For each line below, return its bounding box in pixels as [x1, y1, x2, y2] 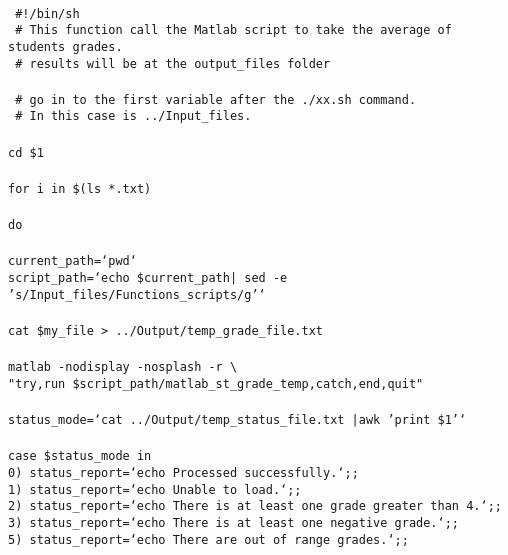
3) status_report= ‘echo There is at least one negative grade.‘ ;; [8, 516, 460, 531]
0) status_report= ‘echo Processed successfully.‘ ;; [8, 466, 359, 481]
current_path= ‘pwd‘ [8, 254, 137, 269]
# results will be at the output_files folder [15, 56, 331, 71]
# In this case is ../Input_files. [15, 109, 252, 124]
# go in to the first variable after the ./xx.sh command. [15, 92, 417, 107]
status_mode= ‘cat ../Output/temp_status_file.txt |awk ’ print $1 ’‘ [8, 413, 467, 428]
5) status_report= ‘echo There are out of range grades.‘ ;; [8, 532, 409, 547]
